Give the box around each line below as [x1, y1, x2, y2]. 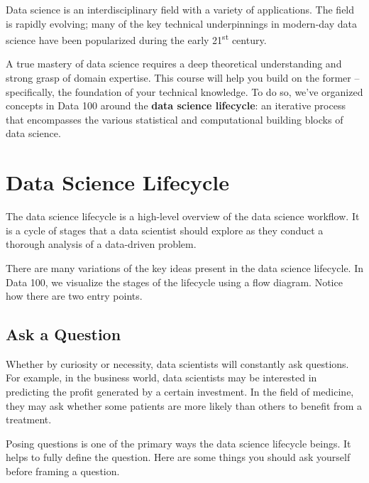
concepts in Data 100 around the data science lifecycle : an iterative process [6, 98, 346, 113]
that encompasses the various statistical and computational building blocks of [6, 112, 343, 126]
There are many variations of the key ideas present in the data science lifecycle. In [6, 260, 364, 275]
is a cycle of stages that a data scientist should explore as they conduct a [6, 222, 324, 237]
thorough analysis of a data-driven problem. [6, 237, 197, 251]
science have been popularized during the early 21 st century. [6, 31, 267, 47]
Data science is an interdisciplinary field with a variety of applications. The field [6, 2, 355, 16]
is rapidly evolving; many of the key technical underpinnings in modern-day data [6, 16, 357, 31]
